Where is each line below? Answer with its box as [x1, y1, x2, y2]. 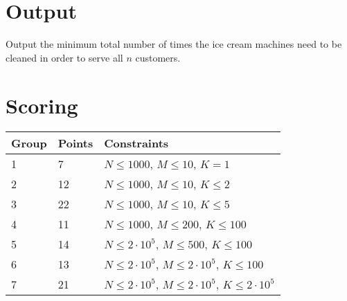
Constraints [104, 135, 169, 152]
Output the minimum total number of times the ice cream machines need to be [6, 37, 342, 51]
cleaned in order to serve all [6, 50, 123, 64]
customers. [135, 50, 181, 64]
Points [57, 135, 94, 152]
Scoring [6, 91, 78, 119]
